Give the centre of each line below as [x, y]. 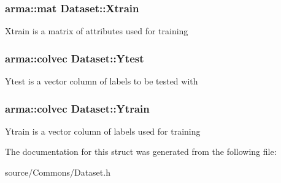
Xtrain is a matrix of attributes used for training [97, 31]
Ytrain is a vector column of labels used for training [103, 131]
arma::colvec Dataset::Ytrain [77, 108]
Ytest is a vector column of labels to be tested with [102, 81]
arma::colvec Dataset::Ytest [75, 58]
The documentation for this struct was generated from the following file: [141, 151]
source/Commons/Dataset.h [58, 172]
